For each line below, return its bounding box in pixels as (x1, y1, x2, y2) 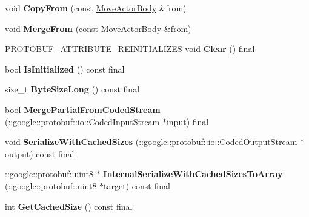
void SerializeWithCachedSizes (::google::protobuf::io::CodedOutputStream (5, 135, 297, 148)
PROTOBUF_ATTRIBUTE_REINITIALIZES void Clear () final (5, 42, 255, 55)
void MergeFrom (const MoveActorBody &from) (5, 22, 191, 34)
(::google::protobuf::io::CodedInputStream (5, 115, 160, 128)
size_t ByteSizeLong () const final (5, 83, 140, 96)
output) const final (5, 147, 75, 160)
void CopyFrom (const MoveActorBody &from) (5, 2, 187, 14)
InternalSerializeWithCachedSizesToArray (103, 167, 283, 180)
